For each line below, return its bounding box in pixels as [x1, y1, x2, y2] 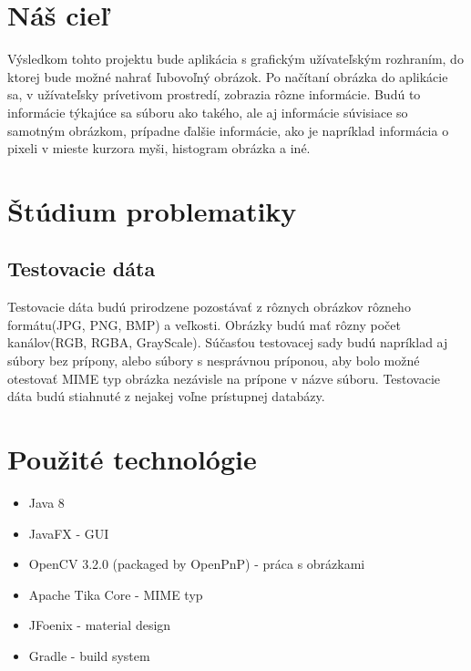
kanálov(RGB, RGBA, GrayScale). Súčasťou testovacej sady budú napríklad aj [7, 333, 448, 352]
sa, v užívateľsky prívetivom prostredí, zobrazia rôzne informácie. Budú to [7, 85, 421, 104]
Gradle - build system [28, 645, 150, 665]
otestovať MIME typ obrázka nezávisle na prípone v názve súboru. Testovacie [7, 368, 441, 387]
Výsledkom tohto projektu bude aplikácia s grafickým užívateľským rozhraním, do [7, 49, 464, 68]
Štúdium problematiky [7, 191, 297, 229]
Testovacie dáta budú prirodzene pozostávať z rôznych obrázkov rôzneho [7, 297, 411, 316]
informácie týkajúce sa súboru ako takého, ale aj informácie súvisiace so [7, 102, 408, 121]
